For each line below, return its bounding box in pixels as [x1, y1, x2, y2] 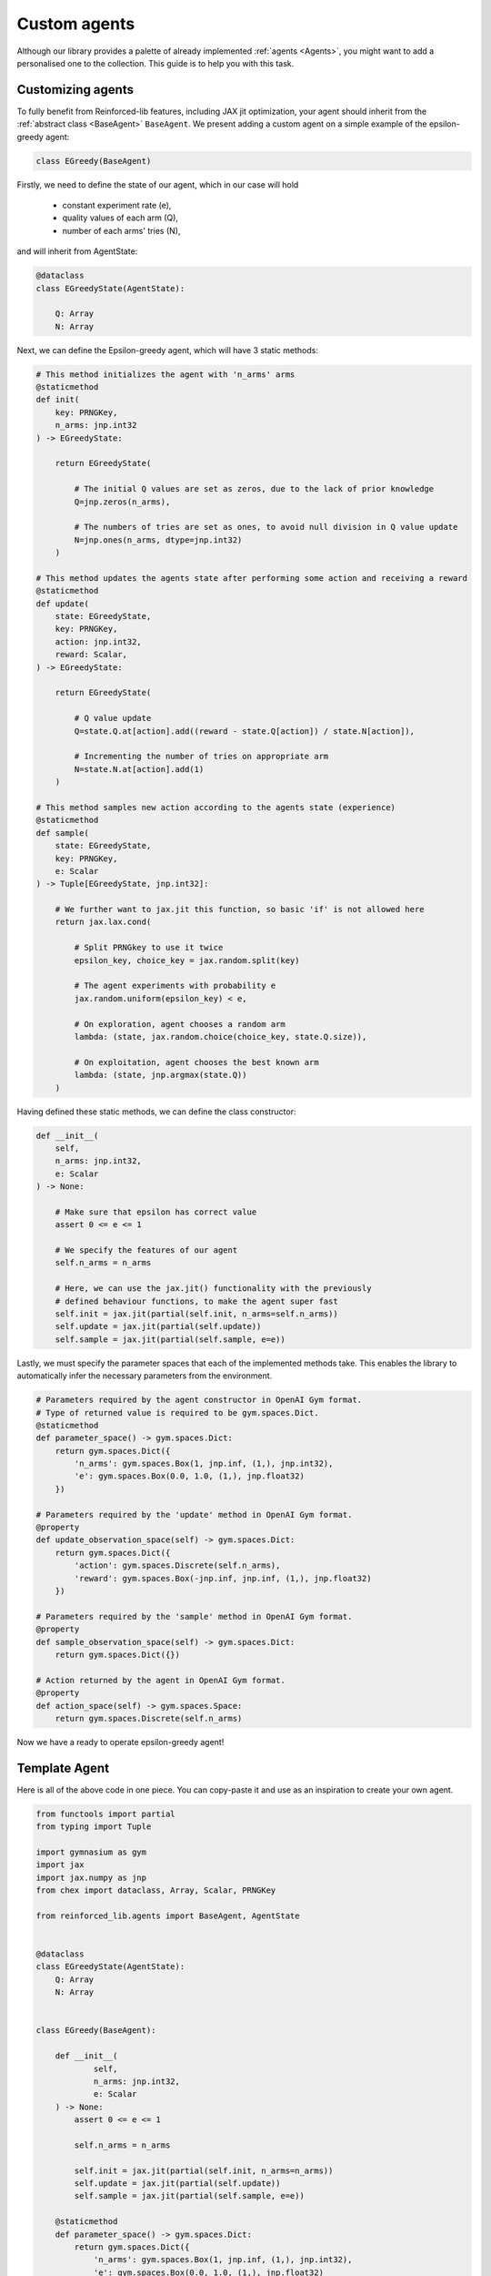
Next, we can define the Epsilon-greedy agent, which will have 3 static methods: [16, 344, 318, 355]
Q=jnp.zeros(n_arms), [74, 496, 171, 507]
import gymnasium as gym [35, 1846, 147, 1857]
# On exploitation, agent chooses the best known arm [74, 1057, 319, 1067]
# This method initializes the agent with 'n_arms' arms [35, 369, 296, 380]
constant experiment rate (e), [62, 199, 172, 210]
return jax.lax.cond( [55, 917, 152, 928]
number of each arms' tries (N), [62, 225, 181, 236]
